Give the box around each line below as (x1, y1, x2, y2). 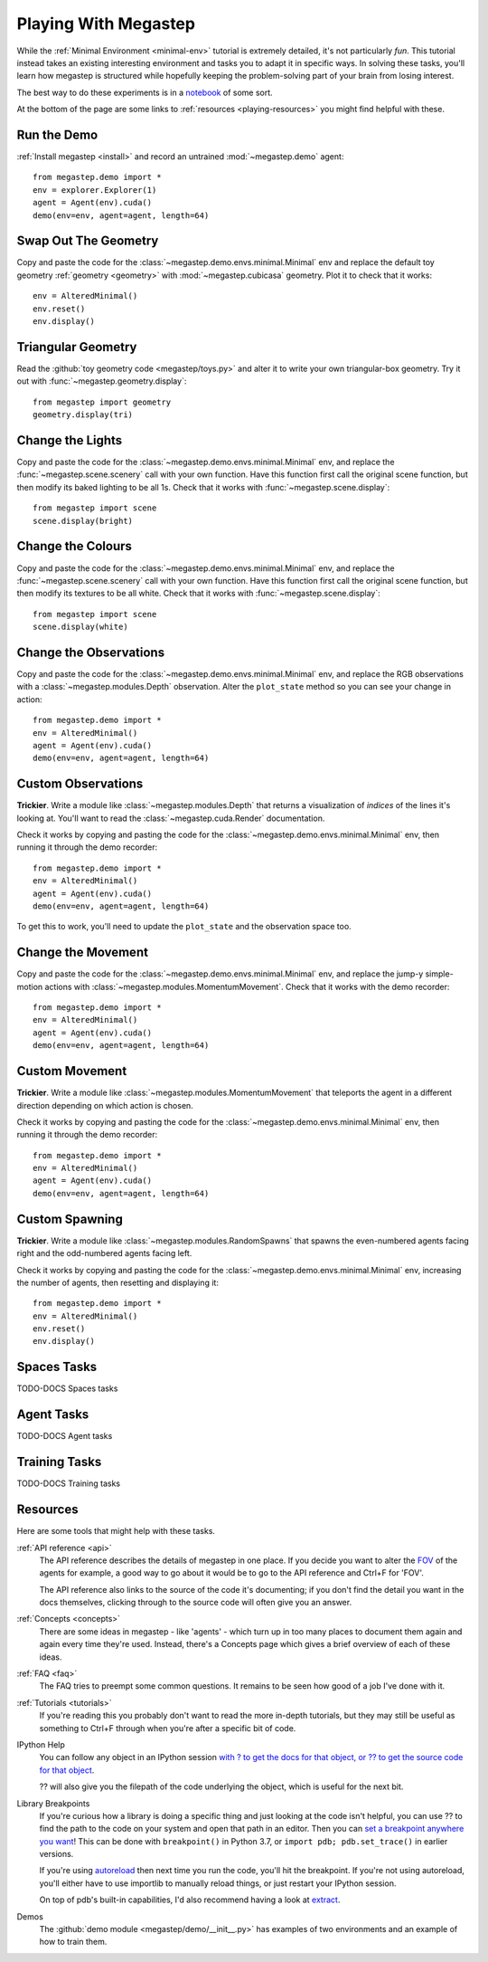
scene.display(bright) (33, 516, 134, 526)
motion (16, 981, 43, 992)
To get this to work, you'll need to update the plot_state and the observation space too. (16, 921, 352, 932)
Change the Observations (16, 644, 165, 660)
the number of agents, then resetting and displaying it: (16, 1277, 219, 1288)
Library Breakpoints (16, 1797, 90, 1809)
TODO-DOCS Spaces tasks (16, 1383, 118, 1394)
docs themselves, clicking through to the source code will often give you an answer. (39, 1597, 352, 1608)
